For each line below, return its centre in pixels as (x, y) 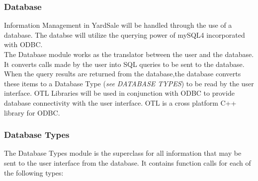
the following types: (34, 172)
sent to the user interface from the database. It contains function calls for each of (128, 162)
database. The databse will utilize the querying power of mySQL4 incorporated (125, 34)
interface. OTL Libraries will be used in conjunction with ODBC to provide (119, 93)
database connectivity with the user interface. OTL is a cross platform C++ (120, 102)
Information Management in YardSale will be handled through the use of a (118, 25)
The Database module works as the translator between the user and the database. (129, 54)
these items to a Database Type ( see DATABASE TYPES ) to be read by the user (129, 83)
